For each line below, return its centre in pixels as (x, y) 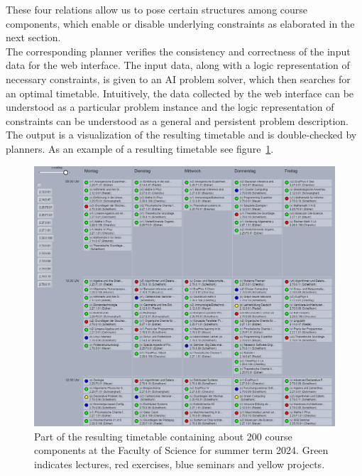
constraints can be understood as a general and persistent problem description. (177, 120)
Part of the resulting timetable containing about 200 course (163, 436)
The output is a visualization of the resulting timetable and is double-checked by (181, 135)
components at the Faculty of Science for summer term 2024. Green (181, 450)
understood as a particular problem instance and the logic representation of (170, 107)
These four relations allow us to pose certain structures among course (157, 9)
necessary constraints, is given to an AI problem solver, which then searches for (178, 79)
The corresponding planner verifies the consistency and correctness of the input (178, 51)
